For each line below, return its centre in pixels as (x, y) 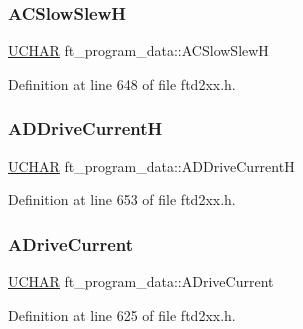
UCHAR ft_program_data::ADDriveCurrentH (151, 165)
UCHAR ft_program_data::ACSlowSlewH (138, 50)
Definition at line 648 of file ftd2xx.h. (122, 83)
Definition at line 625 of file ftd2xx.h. (122, 314)
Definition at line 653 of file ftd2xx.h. (122, 199)
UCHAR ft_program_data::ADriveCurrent (141, 281)
